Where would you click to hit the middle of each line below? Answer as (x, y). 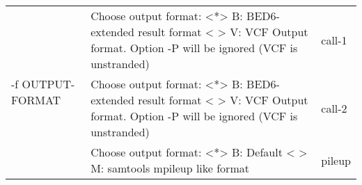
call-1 (334, 40)
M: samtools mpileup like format (170, 168)
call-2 (334, 108)
